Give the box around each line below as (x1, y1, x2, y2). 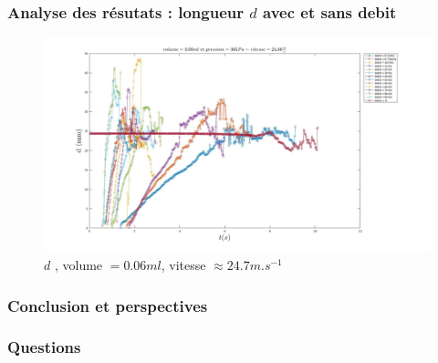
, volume (54, 255, 103, 274)
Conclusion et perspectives (7, 294, 208, 316)
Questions (7, 336, 81, 358)
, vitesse (161, 255, 206, 274)
